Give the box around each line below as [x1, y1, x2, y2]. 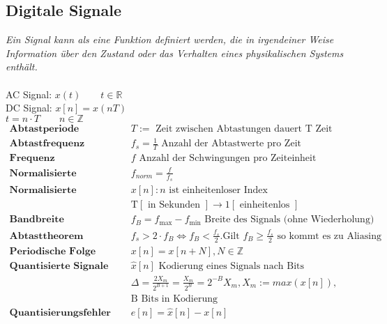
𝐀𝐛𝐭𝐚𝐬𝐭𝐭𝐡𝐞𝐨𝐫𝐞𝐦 [9, 231, 84, 241]
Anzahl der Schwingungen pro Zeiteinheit [139, 153, 317, 164]
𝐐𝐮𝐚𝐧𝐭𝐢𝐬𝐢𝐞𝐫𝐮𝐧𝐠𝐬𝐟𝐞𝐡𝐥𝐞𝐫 [9, 307, 111, 318]
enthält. [6, 59, 38, 74]
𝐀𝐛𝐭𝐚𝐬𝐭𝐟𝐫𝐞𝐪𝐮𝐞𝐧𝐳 [9, 139, 85, 149]
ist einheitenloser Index [169, 185, 268, 195]
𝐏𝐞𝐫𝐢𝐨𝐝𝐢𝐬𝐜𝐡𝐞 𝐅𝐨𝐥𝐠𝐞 [9, 246, 96, 256]
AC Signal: [6, 86, 52, 101]
